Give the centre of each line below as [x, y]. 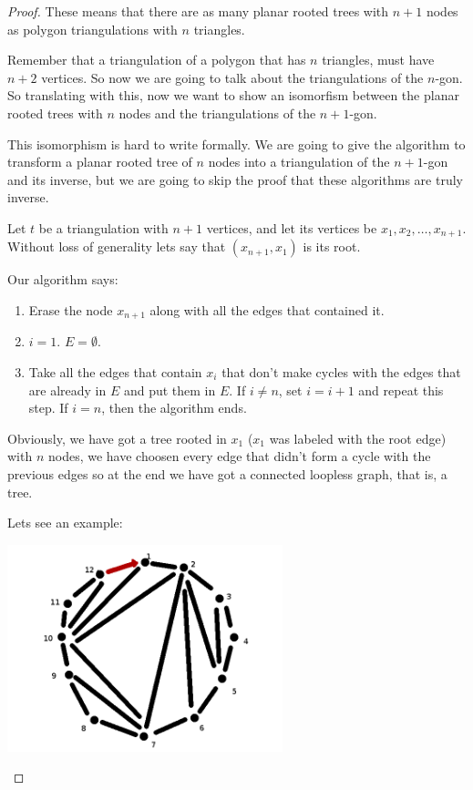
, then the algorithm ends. [174, 408]
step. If [48, 408]
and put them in [170, 390]
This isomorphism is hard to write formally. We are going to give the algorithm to [236, 144]
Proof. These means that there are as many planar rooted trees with [198, 11]
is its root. [332, 246]
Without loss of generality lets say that [117, 246]
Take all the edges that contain [115, 372]
